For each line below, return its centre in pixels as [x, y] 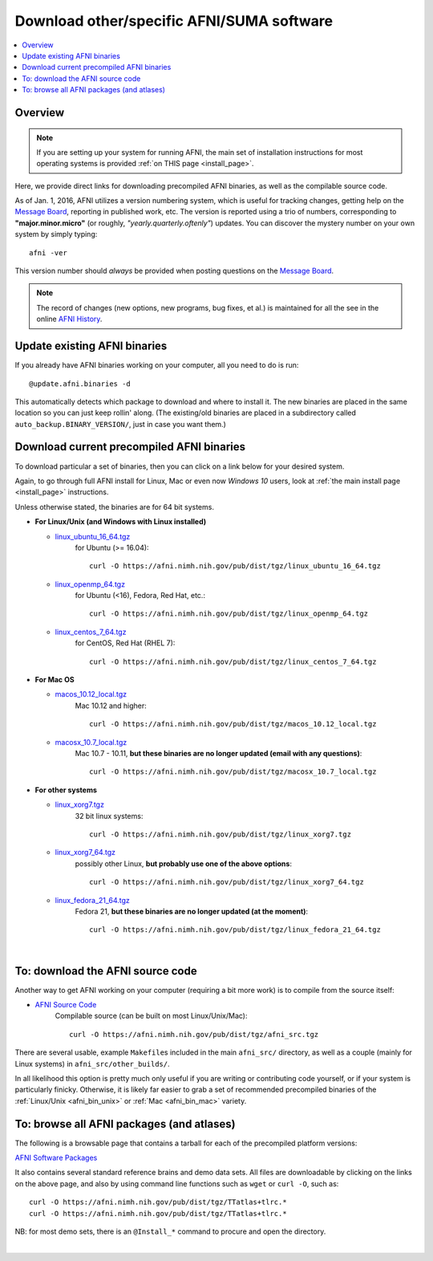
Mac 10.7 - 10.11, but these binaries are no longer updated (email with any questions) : [219, 753]
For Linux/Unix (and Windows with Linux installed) [121, 522]
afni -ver [48, 252]
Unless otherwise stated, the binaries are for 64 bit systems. [114, 506]
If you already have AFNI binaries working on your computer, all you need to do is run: [157, 365]
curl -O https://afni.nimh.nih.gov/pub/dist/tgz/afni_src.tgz [194, 1034]
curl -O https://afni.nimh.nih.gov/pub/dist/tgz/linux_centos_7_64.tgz [233, 661]
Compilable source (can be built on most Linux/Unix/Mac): [151, 1016]
